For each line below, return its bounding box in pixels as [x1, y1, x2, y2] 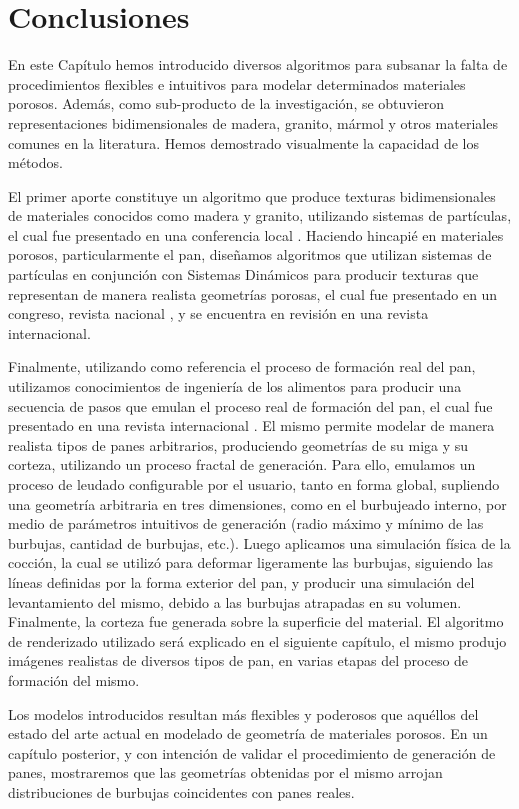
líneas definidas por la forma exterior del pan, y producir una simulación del [8, 571, 475, 592]
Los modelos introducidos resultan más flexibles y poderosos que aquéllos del [8, 703, 479, 724]
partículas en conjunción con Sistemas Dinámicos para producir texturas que [8, 264, 479, 285]
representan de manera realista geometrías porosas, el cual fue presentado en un [8, 283, 498, 304]
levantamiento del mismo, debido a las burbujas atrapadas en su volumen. [8, 591, 462, 612]
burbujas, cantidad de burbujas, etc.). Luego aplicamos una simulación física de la [8, 532, 511, 553]
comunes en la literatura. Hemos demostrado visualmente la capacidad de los [8, 132, 480, 153]
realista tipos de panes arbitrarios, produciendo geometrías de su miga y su [8, 434, 469, 455]
